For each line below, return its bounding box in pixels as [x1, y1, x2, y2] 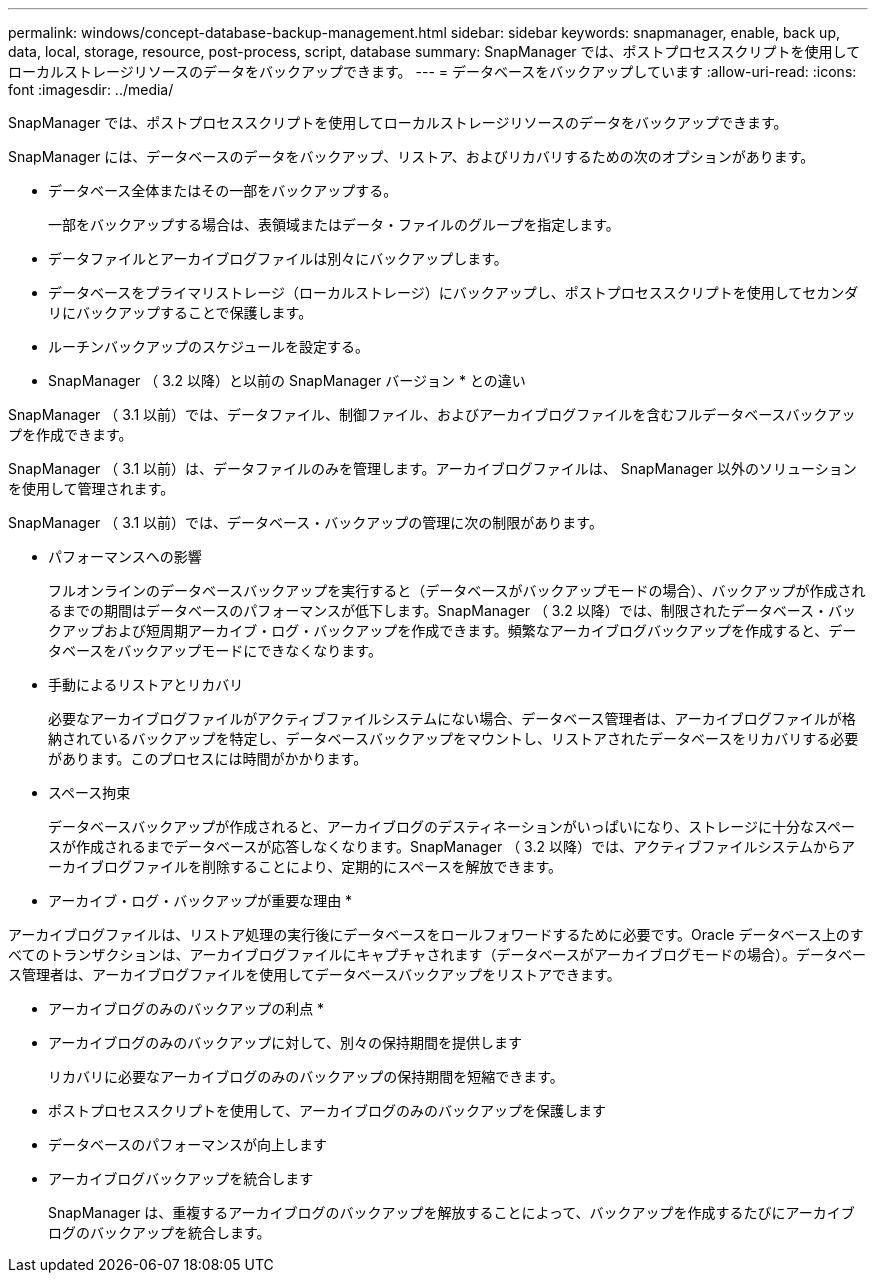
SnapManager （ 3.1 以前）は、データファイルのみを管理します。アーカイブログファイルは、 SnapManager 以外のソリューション [8, 460, 857, 477]
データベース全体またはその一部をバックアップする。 [48, 182, 398, 199]
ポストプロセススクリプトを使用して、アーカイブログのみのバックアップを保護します [48, 1102, 607, 1119]
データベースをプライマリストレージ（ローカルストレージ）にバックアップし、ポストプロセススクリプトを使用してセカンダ [48, 284, 859, 301]
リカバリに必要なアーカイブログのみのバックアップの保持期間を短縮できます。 [48, 1068, 564, 1085]
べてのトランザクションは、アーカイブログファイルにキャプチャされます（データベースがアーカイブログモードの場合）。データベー [8, 946, 866, 963]
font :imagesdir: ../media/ [8, 81, 174, 98]
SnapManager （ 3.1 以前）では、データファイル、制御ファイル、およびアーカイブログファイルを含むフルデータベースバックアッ [8, 406, 856, 423]
